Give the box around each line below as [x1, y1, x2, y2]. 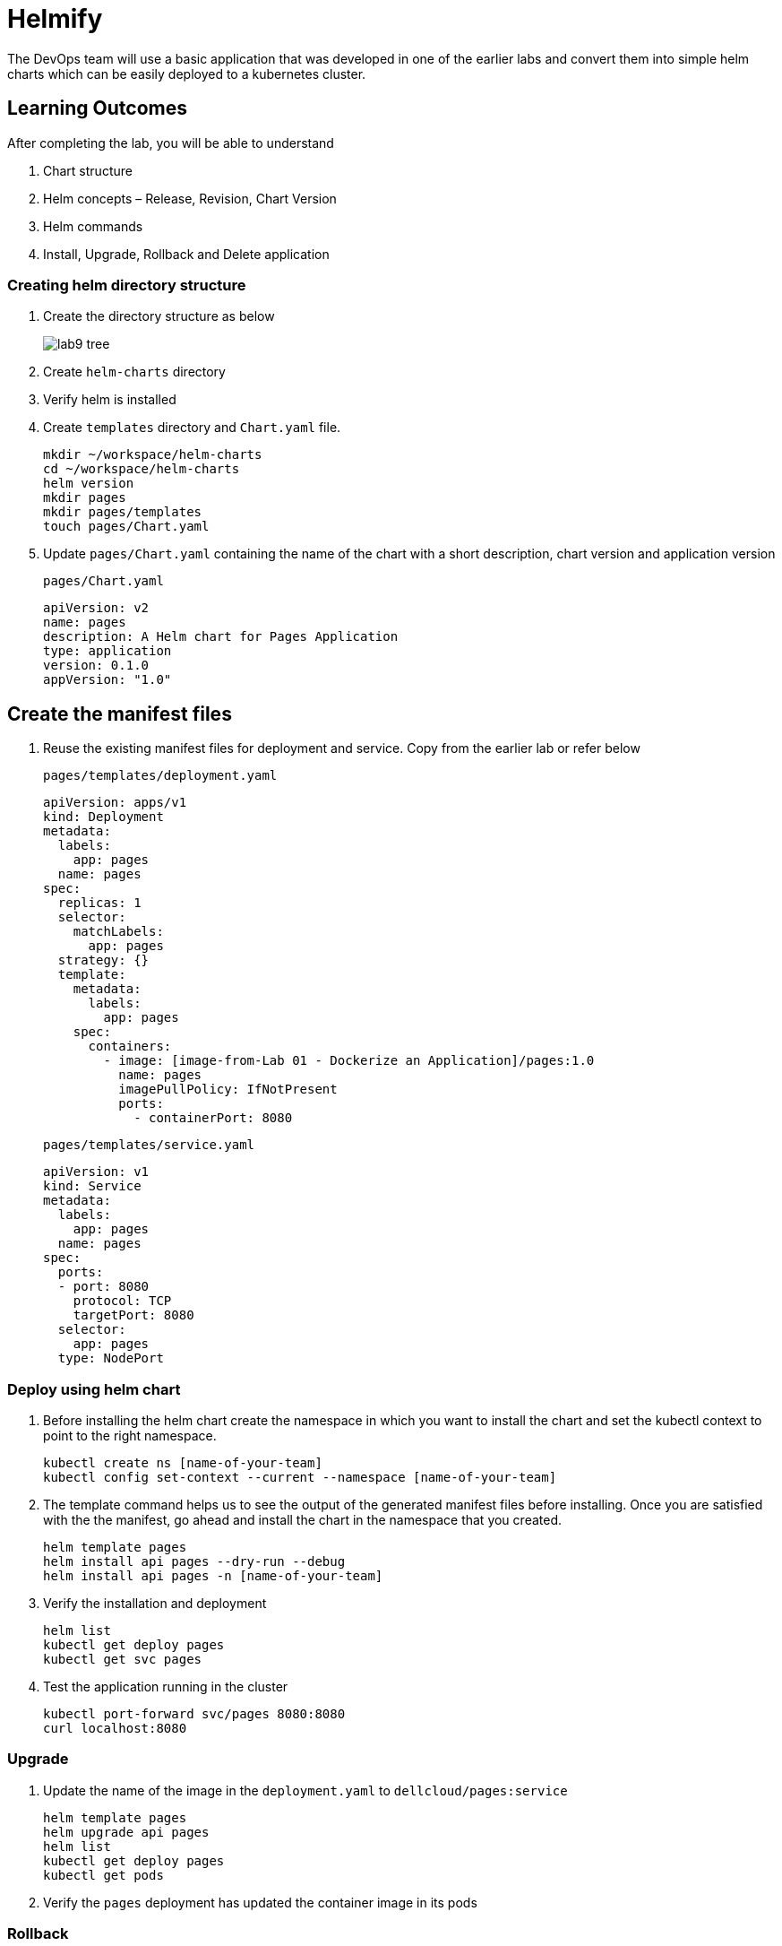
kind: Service [43, 1179, 142, 1194]
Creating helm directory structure [7, 275, 246, 294]
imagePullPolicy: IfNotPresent [118, 1082, 338, 1097]
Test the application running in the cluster [43, 1678, 288, 1694]
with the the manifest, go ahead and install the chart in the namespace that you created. [43, 1511, 562, 1527]
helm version [43, 476, 134, 491]
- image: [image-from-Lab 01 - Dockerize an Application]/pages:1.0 [103, 1053, 595, 1068]
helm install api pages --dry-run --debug [43, 1553, 346, 1569]
